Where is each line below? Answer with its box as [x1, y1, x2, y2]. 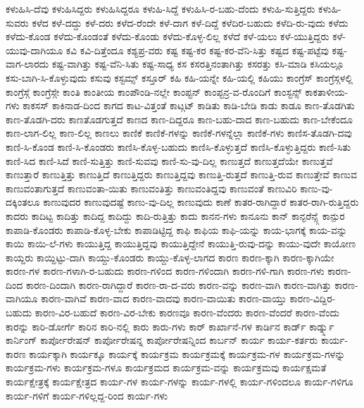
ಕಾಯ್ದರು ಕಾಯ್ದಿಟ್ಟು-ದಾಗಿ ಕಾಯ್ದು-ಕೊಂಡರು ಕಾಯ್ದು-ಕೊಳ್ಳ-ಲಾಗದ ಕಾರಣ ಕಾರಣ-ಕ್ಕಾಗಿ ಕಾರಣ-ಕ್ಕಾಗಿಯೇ [6, 249, 334, 264]
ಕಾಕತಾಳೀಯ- [305, 84, 349, 99]
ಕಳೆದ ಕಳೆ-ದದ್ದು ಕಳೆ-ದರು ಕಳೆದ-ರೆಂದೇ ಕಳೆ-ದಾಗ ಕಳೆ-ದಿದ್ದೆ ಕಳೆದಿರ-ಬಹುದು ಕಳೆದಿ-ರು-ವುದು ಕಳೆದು [32, 15, 349, 30]
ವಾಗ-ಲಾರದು [6, 56, 49, 71]
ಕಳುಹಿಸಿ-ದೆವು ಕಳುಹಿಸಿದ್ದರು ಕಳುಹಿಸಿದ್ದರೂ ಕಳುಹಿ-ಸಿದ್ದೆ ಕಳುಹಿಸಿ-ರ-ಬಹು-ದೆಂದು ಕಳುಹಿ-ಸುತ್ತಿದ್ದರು [6, 1, 315, 16]
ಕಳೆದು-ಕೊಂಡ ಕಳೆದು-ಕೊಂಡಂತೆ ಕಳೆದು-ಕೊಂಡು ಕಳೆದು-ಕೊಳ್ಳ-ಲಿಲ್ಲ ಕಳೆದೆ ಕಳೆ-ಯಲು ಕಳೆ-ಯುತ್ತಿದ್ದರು [6, 29, 330, 44]
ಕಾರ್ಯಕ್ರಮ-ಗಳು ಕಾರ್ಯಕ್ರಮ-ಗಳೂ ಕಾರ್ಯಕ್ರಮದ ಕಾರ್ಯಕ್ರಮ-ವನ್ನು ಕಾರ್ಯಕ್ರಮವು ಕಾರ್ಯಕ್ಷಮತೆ [6, 360, 327, 375]
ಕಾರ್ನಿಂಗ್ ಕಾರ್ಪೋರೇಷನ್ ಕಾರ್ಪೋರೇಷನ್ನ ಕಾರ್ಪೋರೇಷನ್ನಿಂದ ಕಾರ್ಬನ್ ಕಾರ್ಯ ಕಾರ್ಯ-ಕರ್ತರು [6, 333, 318, 347]
